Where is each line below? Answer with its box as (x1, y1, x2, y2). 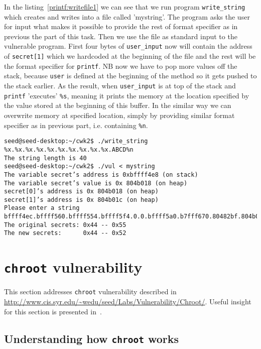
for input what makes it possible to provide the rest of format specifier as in (4, 21, 238, 32)
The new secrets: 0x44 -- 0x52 (4, 229, 126, 237)
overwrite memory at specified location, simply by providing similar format (4, 109, 235, 120)
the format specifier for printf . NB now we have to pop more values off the (4, 60, 237, 71)
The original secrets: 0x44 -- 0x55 (4, 221, 126, 228)
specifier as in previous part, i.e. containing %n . (4, 120, 148, 130)
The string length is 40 (4, 154, 87, 162)
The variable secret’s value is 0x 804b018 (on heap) (4, 179, 188, 187)
